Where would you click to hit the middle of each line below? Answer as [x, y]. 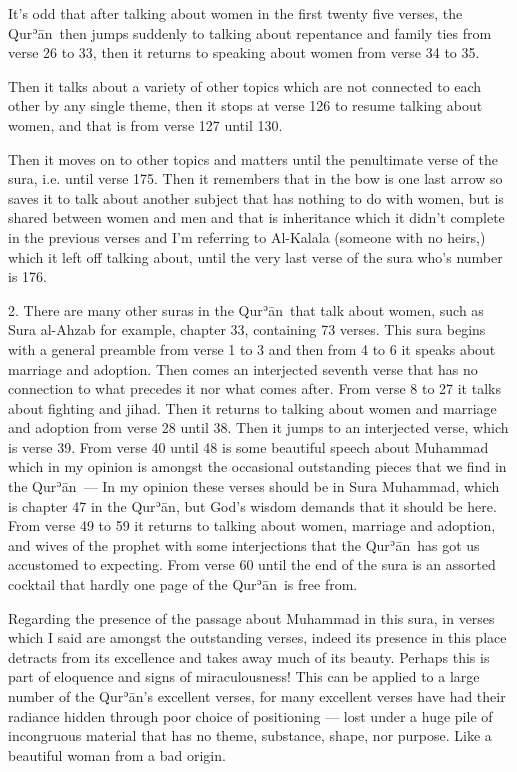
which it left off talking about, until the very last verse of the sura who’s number [255, 256]
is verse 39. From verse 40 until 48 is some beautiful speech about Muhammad [248, 446]
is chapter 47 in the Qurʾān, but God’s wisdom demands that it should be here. [252, 505]
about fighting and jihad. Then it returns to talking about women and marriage [252, 407]
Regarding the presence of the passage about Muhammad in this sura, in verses [251, 617]
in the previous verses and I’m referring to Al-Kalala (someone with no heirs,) [247, 236]
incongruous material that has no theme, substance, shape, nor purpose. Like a [250, 735]
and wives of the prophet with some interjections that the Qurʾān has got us [244, 544]
